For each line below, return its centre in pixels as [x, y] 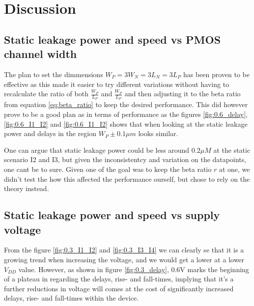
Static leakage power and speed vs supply [112, 215]
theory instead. [27, 188]
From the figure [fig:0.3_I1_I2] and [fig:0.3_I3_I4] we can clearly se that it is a [124, 250]
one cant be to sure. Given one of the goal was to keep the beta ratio [108, 169]
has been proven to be [216, 74]
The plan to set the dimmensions [54, 74]
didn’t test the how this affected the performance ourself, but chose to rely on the [127, 179]
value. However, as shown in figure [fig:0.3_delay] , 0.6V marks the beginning [134, 269]
